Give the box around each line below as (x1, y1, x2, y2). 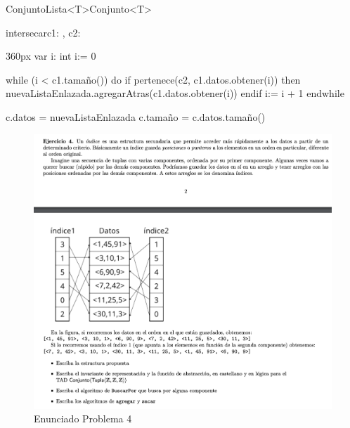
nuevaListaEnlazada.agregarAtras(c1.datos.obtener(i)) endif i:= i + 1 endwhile (6, 86, 344, 100)
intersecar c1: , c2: (6, 25, 81, 39)
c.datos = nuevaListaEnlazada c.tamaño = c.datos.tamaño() (6, 109, 266, 124)
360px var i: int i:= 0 (6, 48, 96, 63)
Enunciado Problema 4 (34, 411, 132, 426)
